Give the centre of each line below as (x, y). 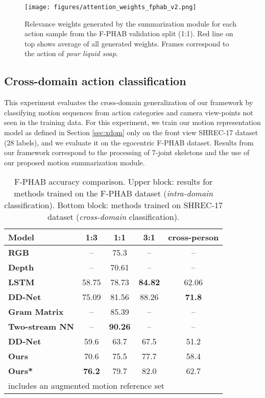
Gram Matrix (36, 312)
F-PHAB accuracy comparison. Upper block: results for (114, 182)
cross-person (194, 237)
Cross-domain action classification (95, 81)
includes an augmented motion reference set (87, 386)
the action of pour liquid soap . (71, 53)
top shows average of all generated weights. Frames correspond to (127, 43)
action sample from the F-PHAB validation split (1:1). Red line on (129, 33)
